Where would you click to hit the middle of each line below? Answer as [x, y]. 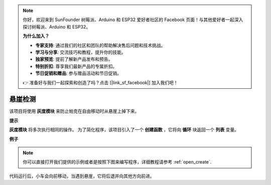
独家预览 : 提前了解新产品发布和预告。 [74, 59]
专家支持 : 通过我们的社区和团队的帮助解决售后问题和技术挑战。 [100, 45]
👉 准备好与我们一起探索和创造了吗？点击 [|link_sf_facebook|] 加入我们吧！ [100, 82]
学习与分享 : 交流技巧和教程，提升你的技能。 [81, 52]
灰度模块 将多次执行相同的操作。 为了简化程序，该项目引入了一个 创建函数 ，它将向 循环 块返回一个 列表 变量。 [124, 130]
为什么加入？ [36, 36]
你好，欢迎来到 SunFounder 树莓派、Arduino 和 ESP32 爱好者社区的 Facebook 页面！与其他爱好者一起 [128, 20]
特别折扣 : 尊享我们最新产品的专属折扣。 [76, 66]
